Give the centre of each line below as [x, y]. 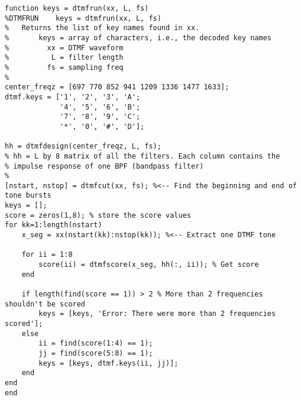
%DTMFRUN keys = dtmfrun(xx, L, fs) [83, 18]
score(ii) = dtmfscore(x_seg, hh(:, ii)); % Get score [149, 265]
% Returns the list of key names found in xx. [102, 28]
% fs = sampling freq [64, 67]
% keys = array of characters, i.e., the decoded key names [138, 38]
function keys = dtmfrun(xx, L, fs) [77, 8]
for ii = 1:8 [47, 255]
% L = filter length [64, 58]
